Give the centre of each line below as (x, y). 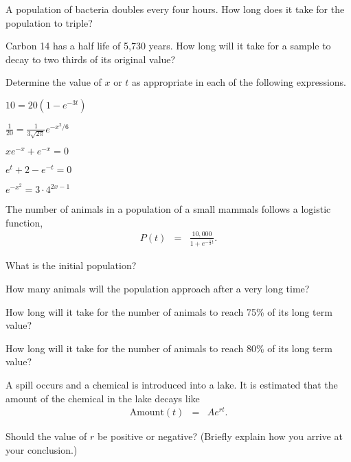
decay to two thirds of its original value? (91, 59)
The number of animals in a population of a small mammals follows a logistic (168, 209)
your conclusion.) (42, 449)
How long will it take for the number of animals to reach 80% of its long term (169, 348)
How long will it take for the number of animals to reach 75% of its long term (169, 311)
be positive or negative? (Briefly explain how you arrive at (220, 436)
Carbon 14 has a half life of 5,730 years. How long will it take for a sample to (168, 46)
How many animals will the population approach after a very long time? (158, 288)
